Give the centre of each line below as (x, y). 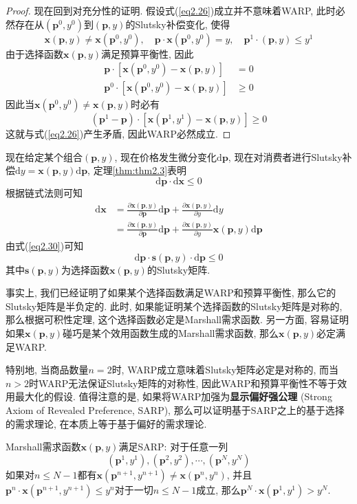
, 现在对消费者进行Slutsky (285, 156)
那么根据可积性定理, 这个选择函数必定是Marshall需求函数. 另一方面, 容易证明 (177, 319)
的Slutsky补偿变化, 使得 (178, 24)
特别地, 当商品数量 (47, 370)
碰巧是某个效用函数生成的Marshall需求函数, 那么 (171, 333)
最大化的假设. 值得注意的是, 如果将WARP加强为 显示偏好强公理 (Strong (173, 396)
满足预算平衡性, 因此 (148, 53)
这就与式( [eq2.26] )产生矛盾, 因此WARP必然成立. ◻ (118, 134)
